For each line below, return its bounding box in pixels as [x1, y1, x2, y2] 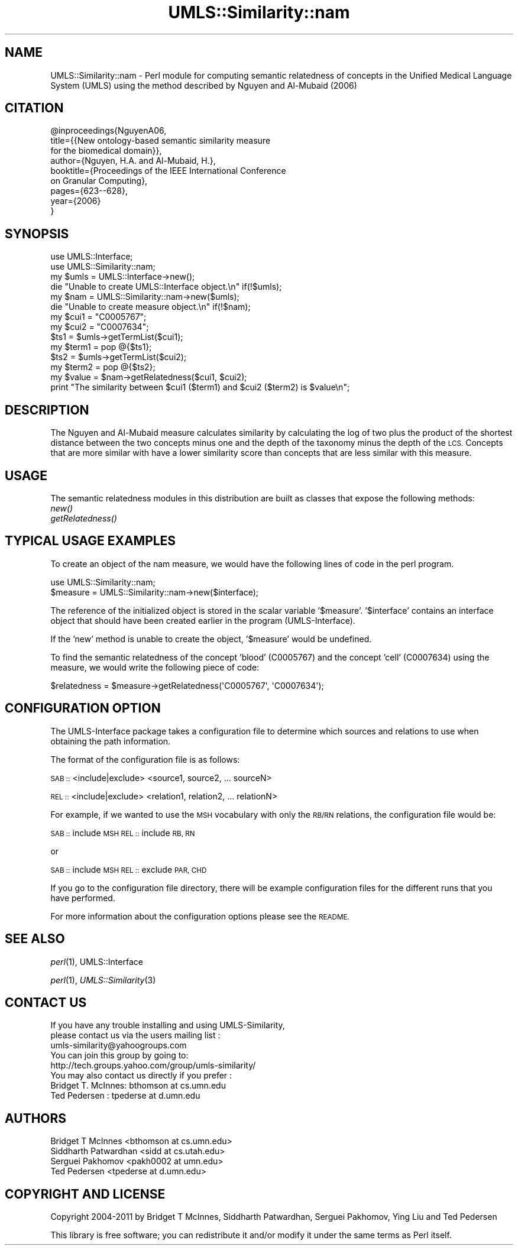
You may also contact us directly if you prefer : [50, 1070, 232, 1081]
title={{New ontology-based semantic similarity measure [50, 135, 271, 146]
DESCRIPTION [5, 402, 89, 417]
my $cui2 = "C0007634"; [50, 322, 149, 332]
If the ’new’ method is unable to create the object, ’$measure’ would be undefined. [50, 633, 372, 644]
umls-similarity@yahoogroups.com [50, 1040, 187, 1051]
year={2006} [50, 196, 101, 206]
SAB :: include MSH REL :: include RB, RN [50, 827, 195, 838]
